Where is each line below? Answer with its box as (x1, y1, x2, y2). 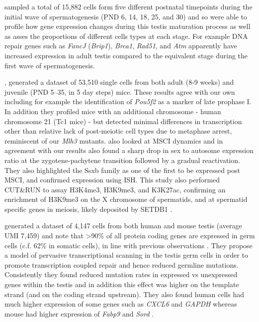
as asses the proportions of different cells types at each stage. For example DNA (4, 30, 248, 41)
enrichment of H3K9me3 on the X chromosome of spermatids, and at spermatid (4, 194, 248, 204)
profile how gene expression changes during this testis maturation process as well (4, 21, 251, 31)
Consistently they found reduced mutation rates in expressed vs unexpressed (4, 269, 238, 280)
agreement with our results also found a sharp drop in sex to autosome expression (4, 145, 254, 156)
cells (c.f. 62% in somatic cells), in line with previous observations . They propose (4, 240, 253, 250)
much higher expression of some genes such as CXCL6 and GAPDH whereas (4, 299, 237, 309)
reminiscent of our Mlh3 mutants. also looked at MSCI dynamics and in (4, 135, 223, 146)
